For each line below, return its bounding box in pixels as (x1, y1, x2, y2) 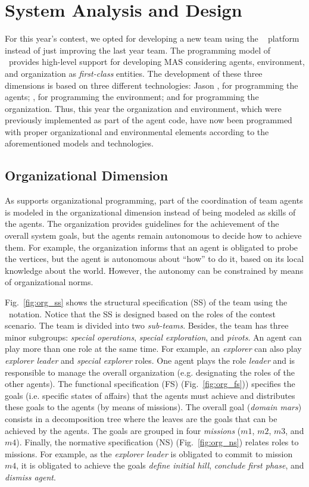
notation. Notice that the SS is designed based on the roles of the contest (8, 307, 276, 320)
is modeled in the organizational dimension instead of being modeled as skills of (5, 205, 296, 218)
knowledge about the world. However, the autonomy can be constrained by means (5, 264, 304, 276)
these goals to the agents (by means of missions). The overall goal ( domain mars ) (5, 401, 302, 413)
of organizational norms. (5, 276, 93, 288)
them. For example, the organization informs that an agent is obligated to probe (5, 241, 298, 253)
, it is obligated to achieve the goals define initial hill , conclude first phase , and (16, 459, 304, 472)
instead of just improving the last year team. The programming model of (5, 43, 271, 56)
